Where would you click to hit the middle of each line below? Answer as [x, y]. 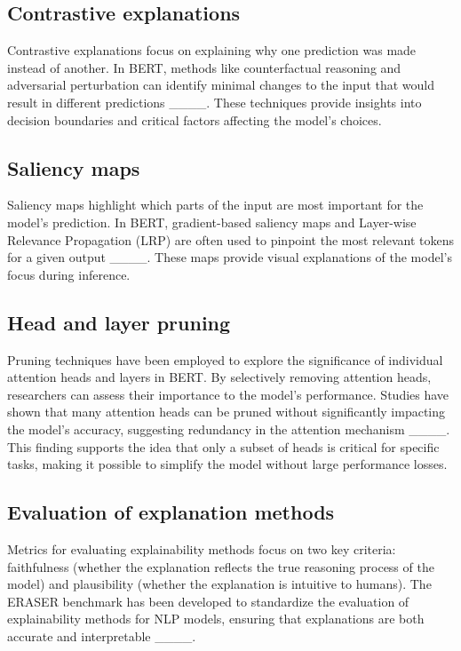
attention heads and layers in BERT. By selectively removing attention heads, [219, 377]
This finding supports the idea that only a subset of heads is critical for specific [223, 446]
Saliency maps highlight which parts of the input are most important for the [215, 205]
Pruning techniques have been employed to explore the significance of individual [225, 359]
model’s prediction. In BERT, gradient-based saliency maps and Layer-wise [212, 222]
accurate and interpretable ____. [102, 635]
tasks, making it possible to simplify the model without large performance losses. [227, 464]
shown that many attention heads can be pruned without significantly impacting [227, 412]
